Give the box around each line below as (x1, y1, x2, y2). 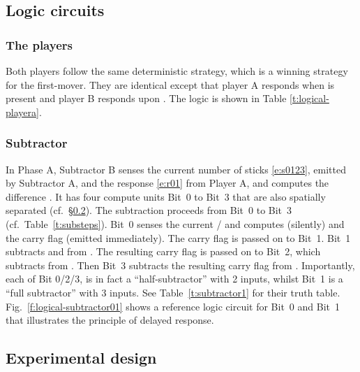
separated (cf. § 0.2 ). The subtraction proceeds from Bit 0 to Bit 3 (6, 203, 292, 217)
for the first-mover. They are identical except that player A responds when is (6, 77, 335, 92)
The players (6, 36, 73, 53)
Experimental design (6, 347, 157, 369)
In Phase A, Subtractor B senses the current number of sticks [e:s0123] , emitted (6, 162, 346, 176)
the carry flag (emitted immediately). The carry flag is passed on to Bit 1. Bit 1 (6, 230, 351, 245)
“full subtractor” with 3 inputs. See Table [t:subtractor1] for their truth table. (6, 285, 340, 299)
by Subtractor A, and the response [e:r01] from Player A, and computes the (6, 176, 329, 190)
